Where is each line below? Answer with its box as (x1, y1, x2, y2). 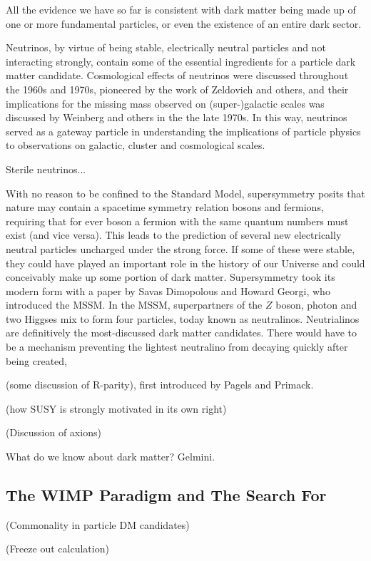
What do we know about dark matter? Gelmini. (6, 449, 215, 464)
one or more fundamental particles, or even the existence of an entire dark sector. (6, 16, 362, 31)
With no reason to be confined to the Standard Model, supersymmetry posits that (6, 185, 365, 200)
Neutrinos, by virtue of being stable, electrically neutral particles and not (6, 40, 326, 55)
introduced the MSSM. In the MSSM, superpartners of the (6, 297, 263, 312)
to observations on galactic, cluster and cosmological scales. (6, 138, 265, 153)
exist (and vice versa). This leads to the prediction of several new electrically (6, 227, 342, 242)
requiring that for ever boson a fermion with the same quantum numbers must (6, 213, 349, 228)
